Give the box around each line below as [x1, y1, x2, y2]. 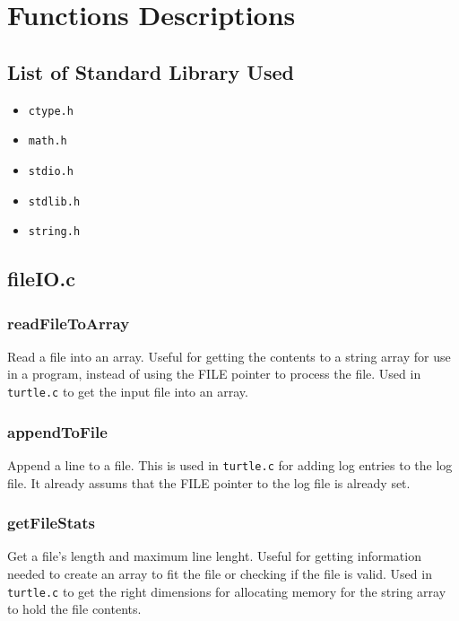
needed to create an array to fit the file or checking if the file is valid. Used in [7, 564, 432, 582]
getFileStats [7, 512, 95, 534]
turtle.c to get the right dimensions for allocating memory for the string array [7, 582, 446, 600]
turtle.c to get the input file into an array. [7, 382, 248, 401]
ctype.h [28, 104, 74, 118]
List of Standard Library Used [7, 57, 294, 85]
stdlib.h [28, 195, 81, 208]
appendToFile [7, 420, 108, 442]
